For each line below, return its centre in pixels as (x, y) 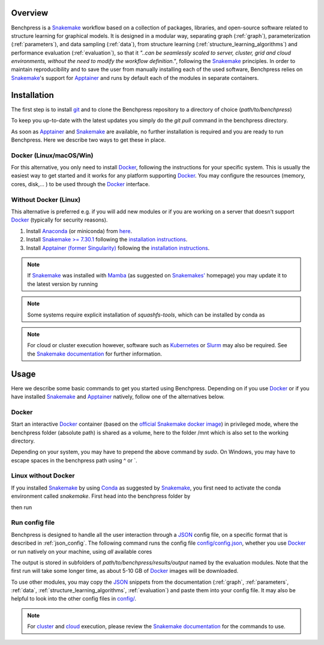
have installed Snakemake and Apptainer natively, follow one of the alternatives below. (118, 396)
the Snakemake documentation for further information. (94, 354)
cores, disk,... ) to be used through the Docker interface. (80, 184)
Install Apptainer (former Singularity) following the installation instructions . (118, 248)
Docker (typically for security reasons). (59, 220)
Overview (30, 13)
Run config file (33, 522)
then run (22, 507)
